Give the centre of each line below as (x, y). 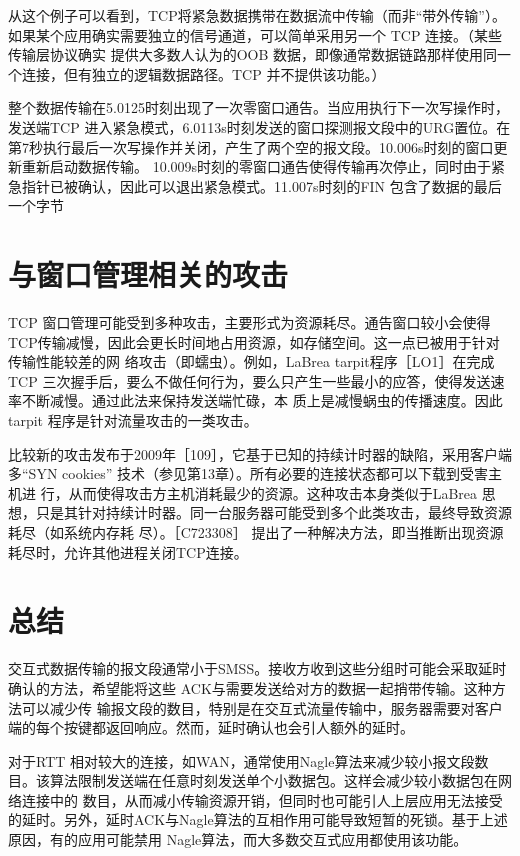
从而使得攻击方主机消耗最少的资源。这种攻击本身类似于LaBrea (273, 492)
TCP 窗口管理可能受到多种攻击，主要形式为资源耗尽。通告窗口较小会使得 (249, 322)
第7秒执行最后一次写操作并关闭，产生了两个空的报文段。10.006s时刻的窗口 (251, 146)
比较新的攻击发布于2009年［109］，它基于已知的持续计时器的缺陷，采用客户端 (260, 453)
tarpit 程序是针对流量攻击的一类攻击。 (133, 420)
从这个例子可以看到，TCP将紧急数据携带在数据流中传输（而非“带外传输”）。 (257, 15)
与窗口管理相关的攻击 (148, 274)
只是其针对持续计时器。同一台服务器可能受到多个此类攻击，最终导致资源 (273, 512)
